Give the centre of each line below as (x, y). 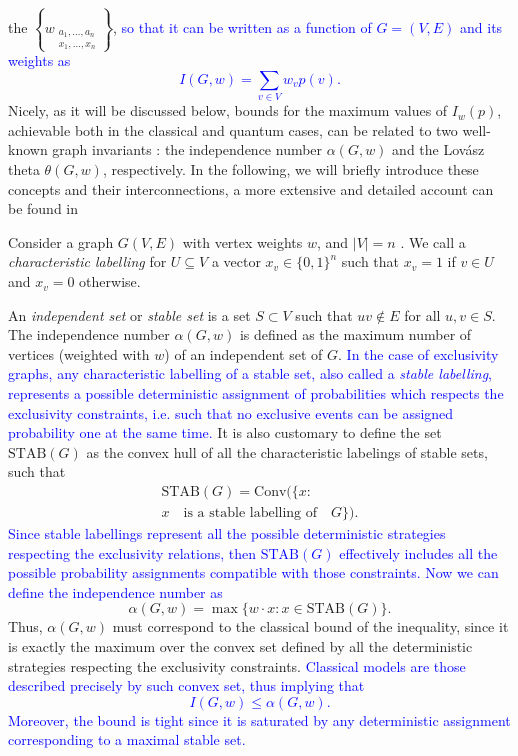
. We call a (433, 241)
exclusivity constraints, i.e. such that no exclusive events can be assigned (231, 412)
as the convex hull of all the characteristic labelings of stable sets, (287, 451)
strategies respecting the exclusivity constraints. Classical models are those (237, 665)
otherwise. (110, 281)
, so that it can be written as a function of (242, 26)
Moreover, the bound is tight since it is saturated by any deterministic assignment (259, 719)
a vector (236, 261)
